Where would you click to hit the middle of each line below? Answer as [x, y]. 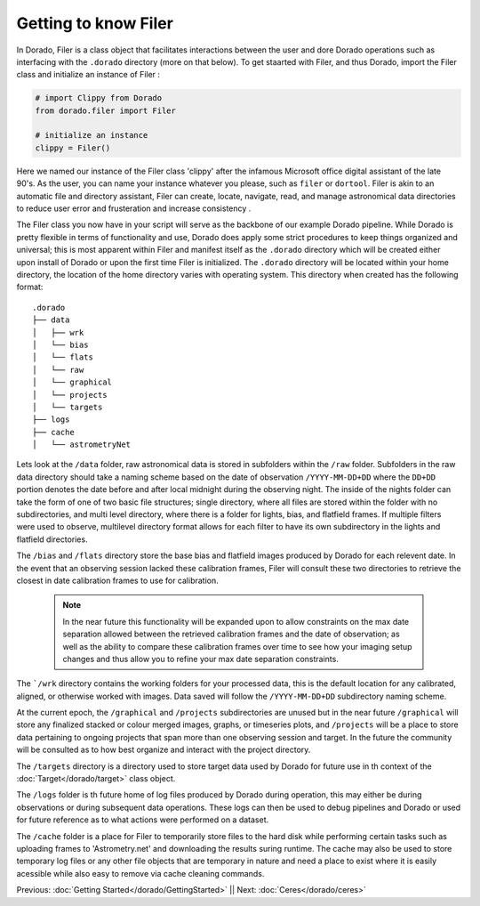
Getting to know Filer [95, 23]
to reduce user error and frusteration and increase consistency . [134, 208]
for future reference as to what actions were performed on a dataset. [143, 820]
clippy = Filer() [73, 148]
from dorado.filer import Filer [106, 110]
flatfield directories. [52, 539]
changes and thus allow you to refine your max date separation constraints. [201, 659]
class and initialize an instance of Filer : [88, 75]
